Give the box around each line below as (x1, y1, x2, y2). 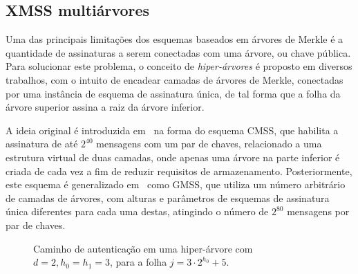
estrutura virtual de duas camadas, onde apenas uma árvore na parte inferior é (6, 149, 340, 164)
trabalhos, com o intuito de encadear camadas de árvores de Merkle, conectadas (6, 72, 343, 86)
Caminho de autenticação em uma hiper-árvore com (33, 241, 253, 255)
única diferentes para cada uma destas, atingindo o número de (6, 204, 269, 219)
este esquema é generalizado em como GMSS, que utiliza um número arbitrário (6, 177, 346, 192)
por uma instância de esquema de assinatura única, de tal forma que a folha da (6, 86, 341, 100)
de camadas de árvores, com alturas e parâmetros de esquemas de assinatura (6, 190, 330, 205)
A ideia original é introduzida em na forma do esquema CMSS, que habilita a (6, 122, 339, 137)
